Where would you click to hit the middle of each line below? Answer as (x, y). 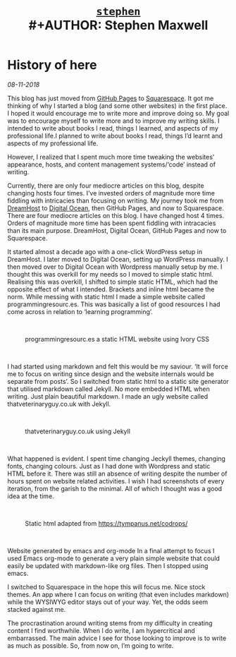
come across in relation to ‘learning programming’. (80, 311)
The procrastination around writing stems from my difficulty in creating (110, 623)
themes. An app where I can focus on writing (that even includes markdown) (118, 594)
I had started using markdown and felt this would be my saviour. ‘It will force (118, 366)
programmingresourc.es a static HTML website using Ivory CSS (117, 339)
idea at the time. (31, 496)
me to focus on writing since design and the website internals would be (111, 374)
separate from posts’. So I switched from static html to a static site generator (118, 381)
